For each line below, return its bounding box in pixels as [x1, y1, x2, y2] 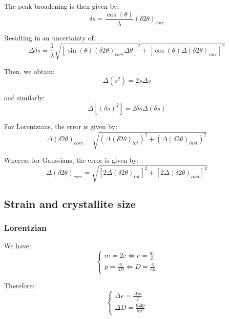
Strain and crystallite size [4, 196, 136, 211]
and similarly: [4, 93, 45, 103]
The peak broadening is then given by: [4, 1, 119, 11]
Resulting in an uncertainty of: [4, 32, 96, 42]
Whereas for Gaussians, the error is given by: [4, 155, 139, 165]
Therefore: [4, 280, 35, 290]
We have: [4, 241, 31, 251]
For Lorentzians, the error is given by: [4, 121, 118, 131]
